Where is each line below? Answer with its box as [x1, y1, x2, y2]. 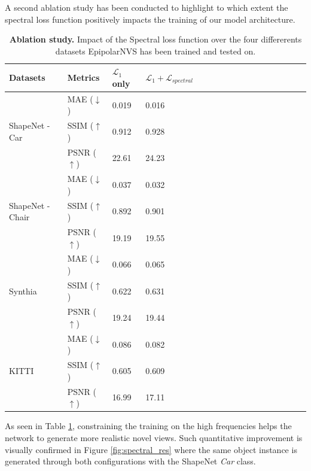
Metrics [67, 71, 100, 84]
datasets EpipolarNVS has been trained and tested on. [55, 44, 256, 57]
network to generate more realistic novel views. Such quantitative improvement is [5, 431, 303, 443]
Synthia [9, 284, 37, 297]
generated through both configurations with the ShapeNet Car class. [5, 455, 256, 467]
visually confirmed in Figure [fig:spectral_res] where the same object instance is [5, 443, 297, 455]
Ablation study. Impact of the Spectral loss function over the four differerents [9, 33, 302, 45]
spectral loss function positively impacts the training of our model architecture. [5, 13, 295, 25]
